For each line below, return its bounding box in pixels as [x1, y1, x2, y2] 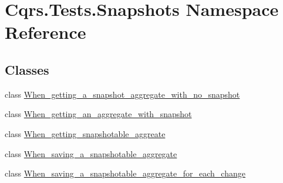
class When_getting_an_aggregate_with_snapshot [5, 108, 192, 120]
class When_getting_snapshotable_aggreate [5, 127, 166, 139]
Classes [5, 60, 49, 78]
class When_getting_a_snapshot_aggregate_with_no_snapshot [5, 88, 240, 100]
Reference [5, 20, 86, 44]
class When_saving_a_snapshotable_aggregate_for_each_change [5, 167, 245, 179]
